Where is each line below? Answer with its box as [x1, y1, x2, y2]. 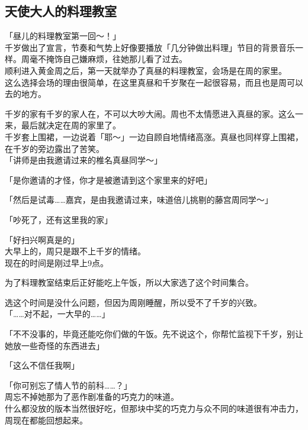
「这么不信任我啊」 [5, 359, 79, 371]
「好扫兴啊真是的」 [5, 233, 79, 245]
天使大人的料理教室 [5, 2, 117, 20]
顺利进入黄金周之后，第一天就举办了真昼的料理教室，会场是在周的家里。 [5, 64, 287, 76]
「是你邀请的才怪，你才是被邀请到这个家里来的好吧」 [5, 173, 212, 186]
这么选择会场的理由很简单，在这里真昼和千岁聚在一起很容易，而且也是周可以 [5, 76, 303, 88]
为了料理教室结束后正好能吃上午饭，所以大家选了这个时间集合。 [5, 276, 254, 289]
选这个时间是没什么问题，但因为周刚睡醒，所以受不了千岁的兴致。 [5, 296, 262, 308]
